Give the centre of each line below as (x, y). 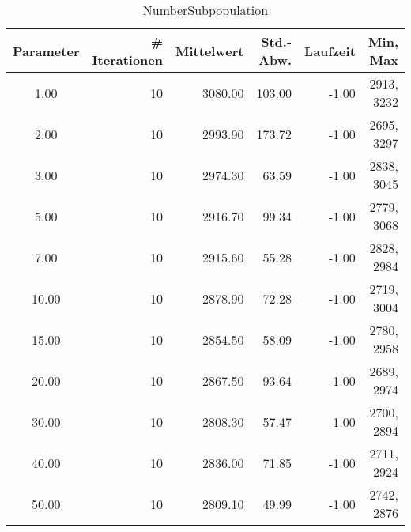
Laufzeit (330, 51)
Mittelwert (210, 51)
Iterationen (128, 60)
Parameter (46, 51)
